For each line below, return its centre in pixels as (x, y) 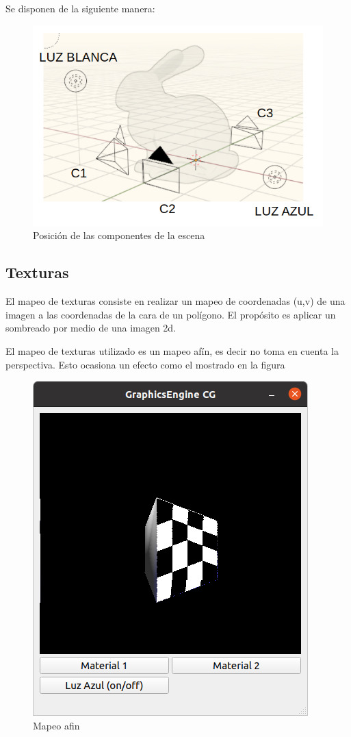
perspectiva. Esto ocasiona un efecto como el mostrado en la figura (145, 364)
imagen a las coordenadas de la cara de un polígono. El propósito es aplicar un (171, 314)
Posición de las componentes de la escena (119, 235)
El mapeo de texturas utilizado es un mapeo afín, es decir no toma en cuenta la (172, 350)
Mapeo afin (56, 725)
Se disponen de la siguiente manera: (80, 8)
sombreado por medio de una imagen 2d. (91, 328)
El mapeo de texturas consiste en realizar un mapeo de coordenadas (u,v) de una (175, 301)
